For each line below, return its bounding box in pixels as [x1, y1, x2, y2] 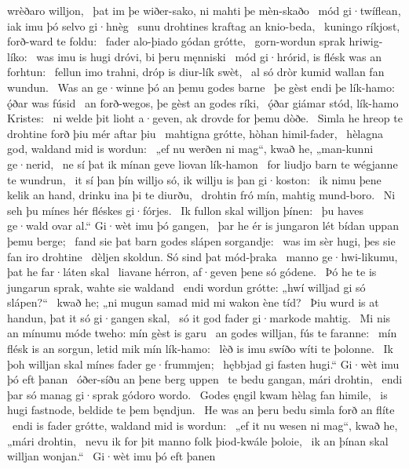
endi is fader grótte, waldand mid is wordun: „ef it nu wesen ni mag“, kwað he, [12, 417, 398, 434]
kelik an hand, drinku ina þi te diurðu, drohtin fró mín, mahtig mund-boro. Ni [7, 187, 396, 203]
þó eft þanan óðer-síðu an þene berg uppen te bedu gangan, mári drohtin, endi [7, 371, 403, 387]
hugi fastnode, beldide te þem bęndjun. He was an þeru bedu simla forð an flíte [7, 402, 395, 418]
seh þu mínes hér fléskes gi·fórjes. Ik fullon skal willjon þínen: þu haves [7, 202, 364, 218]
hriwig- [349, 33, 383, 49]
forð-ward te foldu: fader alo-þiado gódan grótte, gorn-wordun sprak [7, 33, 345, 49]
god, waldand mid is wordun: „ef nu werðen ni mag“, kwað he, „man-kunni [7, 140, 374, 157]
